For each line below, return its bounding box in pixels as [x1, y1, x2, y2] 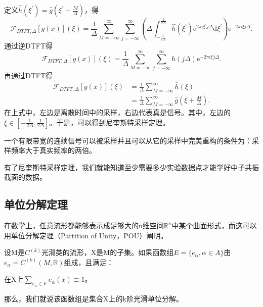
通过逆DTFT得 [4, 40, 53, 50]
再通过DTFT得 [4, 70, 53, 81]
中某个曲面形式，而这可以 [171, 220, 257, 231]
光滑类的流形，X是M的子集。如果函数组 [41, 247, 174, 258]
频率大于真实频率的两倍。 [11, 145, 96, 156]
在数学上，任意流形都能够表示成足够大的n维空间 [4, 220, 164, 231]
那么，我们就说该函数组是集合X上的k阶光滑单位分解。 [4, 293, 183, 303]
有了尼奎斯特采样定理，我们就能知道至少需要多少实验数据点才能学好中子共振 [4, 162, 259, 172]
